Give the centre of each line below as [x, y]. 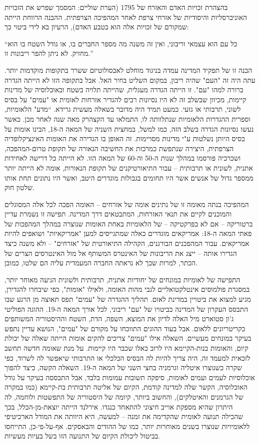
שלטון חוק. [19, 187]
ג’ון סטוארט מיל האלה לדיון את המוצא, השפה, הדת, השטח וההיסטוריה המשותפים [119, 319]
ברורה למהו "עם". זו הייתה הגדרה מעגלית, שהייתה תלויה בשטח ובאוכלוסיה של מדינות [124, 90]
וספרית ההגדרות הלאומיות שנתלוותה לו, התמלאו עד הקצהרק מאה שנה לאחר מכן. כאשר [128, 118]
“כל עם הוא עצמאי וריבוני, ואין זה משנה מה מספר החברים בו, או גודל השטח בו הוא [121, 43]
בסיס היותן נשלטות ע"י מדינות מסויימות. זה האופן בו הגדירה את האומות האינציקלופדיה [125, 138]
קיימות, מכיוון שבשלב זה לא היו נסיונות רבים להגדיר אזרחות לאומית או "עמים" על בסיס [126, 99]
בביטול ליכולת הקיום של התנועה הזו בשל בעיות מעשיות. [82, 436]
